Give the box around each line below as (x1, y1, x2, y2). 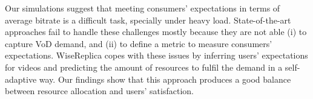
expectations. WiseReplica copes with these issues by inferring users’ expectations (5, 49, 308, 62)
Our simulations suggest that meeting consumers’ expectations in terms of (5, 2, 280, 14)
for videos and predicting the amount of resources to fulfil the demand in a (5, 60, 283, 73)
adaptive (5, 72, 37, 85)
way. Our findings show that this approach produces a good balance (39, 72, 291, 85)
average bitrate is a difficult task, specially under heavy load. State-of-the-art (5, 13, 291, 26)
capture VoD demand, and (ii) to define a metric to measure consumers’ (5, 37, 272, 49)
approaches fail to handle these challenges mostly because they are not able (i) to (5, 25, 307, 38)
